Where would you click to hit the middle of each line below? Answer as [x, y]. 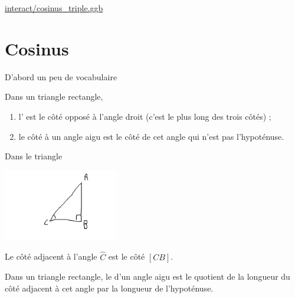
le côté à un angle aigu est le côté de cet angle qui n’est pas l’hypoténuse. [151, 136]
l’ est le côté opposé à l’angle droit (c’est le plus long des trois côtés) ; [145, 116]
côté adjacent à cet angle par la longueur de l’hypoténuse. [109, 288]
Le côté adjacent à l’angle [51, 256]
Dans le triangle [34, 156]
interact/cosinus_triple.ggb [54, 8]
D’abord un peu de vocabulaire [61, 76]
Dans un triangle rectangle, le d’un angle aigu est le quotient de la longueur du [147, 276]
